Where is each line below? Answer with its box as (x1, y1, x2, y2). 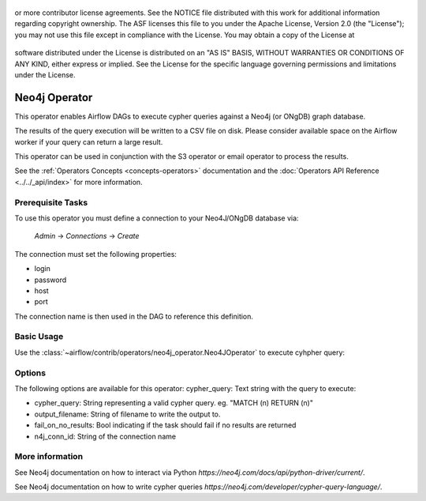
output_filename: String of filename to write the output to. (34, 409, 221, 419)
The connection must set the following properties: (14, 249, 177, 258)
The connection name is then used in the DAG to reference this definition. (14, 311, 254, 321)
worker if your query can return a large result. (14, 137, 163, 146)
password (34, 275, 67, 284)
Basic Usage (14, 331, 64, 342)
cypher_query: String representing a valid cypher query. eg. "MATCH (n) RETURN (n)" (34, 398, 313, 408)
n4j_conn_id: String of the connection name (34, 431, 177, 441)
